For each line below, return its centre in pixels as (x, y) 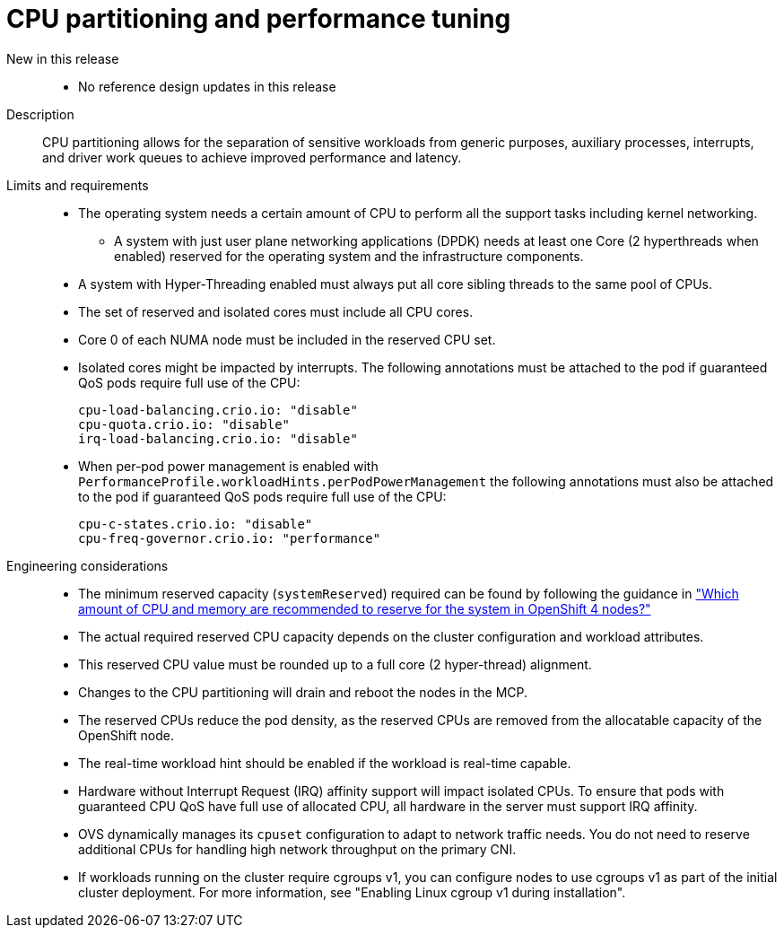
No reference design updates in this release (207, 86)
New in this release (63, 58)
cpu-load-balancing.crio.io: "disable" (218, 410)
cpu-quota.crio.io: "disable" (184, 424)
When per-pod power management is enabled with (228, 466)
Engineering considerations (87, 565)
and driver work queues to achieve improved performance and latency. (252, 157)
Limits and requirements (78, 185)
